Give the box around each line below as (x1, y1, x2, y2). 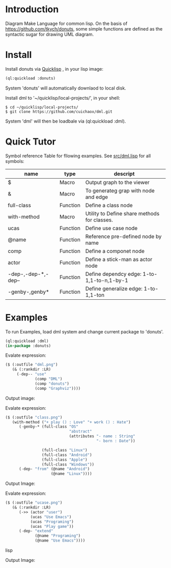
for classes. (85, 216, 113, 223)
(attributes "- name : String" (69, 434, 136, 439)
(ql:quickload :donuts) (5, 75, 56, 81)
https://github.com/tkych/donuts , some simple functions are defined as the (5, 25, 163, 32)
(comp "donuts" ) (35, 381, 70, 386)
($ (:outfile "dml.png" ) (5, 362, 58, 367)
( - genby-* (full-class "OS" (18, 424, 79, 430)
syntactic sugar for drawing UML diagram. (5, 31, 94, 37)
